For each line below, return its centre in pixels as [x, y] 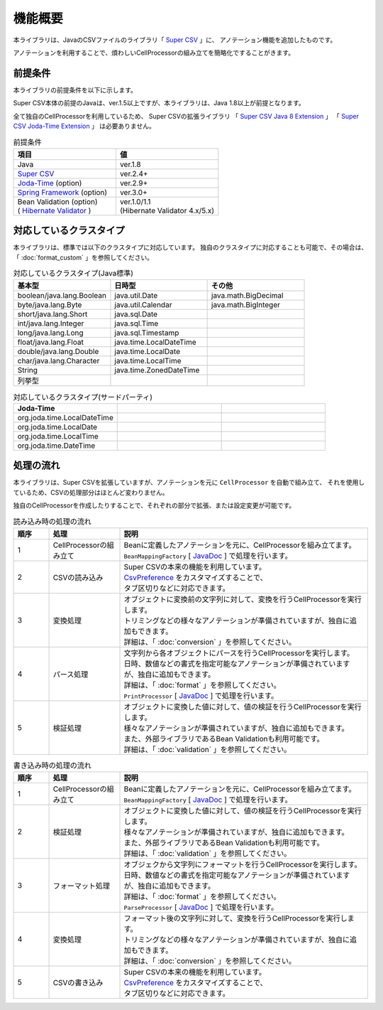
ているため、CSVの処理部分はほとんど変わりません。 [91, 492]
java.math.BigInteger [245, 305]
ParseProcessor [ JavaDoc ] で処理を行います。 [201, 908]
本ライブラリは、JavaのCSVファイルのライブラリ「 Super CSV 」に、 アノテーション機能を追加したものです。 [175, 40]
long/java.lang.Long [51, 333]
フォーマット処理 [81, 886]
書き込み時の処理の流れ [52, 765]
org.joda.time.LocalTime [58, 436]
